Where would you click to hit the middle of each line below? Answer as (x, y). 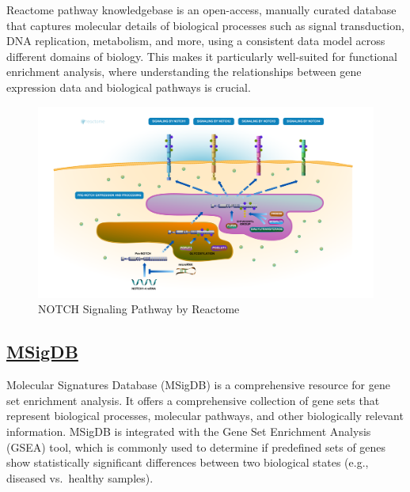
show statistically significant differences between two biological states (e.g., (188, 462)
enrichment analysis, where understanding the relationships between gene (184, 72)
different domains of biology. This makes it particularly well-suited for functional (202, 56)
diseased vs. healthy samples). (80, 477)
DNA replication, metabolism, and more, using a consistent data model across (196, 41)
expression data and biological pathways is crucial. (129, 87)
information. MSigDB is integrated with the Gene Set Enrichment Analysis (189, 431)
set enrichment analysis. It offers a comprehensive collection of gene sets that (193, 400)
